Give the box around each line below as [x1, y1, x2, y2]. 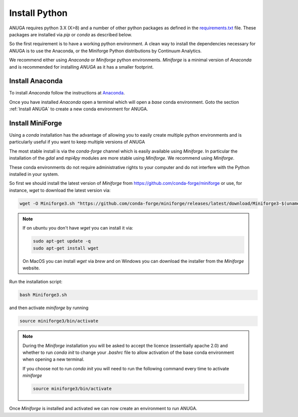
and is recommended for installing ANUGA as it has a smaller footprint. [9, 64, 154, 70]
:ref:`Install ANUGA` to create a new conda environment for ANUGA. [9, 106, 149, 112]
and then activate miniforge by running [9, 305, 89, 311]
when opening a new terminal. [22, 356, 84, 362]
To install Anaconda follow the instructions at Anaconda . [9, 90, 125, 96]
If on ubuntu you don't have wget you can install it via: [22, 225, 134, 231]
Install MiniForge [9, 119, 62, 127]
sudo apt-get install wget [33, 245, 99, 251]
